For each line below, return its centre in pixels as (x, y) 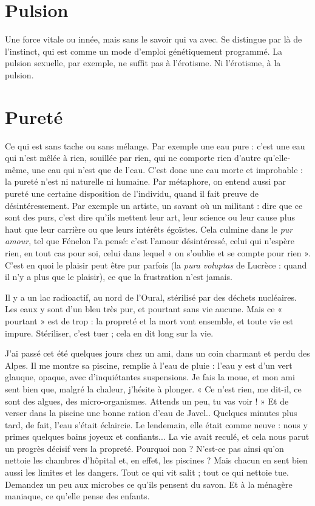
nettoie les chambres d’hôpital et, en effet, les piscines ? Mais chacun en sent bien (156, 460)
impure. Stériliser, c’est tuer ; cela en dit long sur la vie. (109, 333)
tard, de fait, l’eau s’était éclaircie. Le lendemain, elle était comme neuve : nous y (156, 424)
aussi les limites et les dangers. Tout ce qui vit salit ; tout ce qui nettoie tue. (147, 472)
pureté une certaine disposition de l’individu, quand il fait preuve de (132, 193)
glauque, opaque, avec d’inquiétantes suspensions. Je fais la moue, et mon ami (150, 377)
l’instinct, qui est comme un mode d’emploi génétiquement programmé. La (144, 51)
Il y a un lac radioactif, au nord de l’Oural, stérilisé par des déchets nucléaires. (151, 297)
